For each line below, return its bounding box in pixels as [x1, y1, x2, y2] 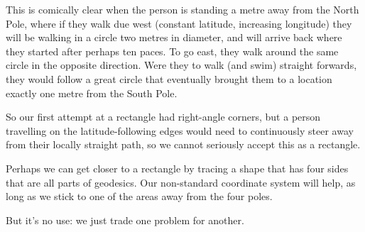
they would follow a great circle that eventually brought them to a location [6, 71, 332, 86]
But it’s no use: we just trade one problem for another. [6, 212, 244, 227]
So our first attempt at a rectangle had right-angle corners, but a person [6, 109, 321, 124]
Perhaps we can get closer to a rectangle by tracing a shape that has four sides [6, 160, 349, 175]
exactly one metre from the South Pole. [6, 85, 178, 100]
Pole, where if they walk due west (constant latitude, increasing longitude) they [6, 16, 352, 31]
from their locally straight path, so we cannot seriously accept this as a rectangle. [6, 137, 361, 152]
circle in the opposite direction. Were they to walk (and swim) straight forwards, [6, 57, 357, 72]
